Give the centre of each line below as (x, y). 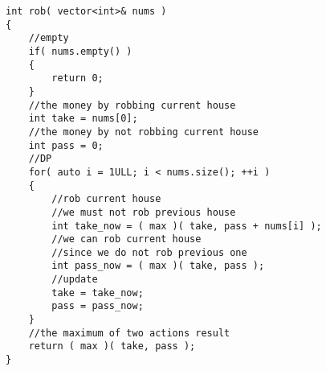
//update (75, 280)
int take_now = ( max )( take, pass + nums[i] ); (187, 226)
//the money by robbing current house (132, 105)
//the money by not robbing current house (143, 132)
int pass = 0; (66, 145)
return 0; (77, 78)
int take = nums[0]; (83, 119)
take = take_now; (98, 293)
